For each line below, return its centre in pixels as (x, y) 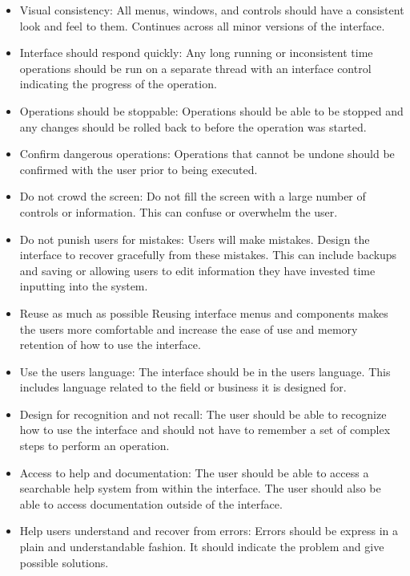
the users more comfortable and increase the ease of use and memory (189, 329)
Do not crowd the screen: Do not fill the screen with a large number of (193, 196)
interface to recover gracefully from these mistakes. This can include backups (208, 255)
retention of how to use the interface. (110, 345)
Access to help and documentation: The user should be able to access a (194, 472)
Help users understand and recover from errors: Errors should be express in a (209, 531)
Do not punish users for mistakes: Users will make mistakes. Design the (195, 239)
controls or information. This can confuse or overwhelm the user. (179, 211)
